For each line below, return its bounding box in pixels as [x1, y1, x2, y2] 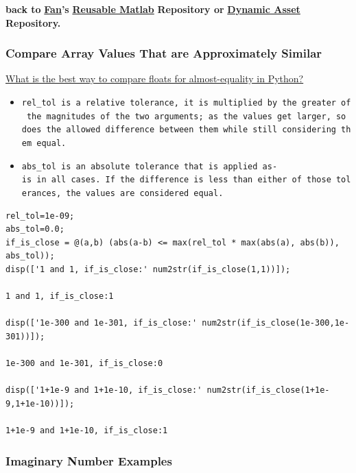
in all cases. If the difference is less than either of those [36, 175, 331, 185]
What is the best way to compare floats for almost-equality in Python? [5, 71, 304, 86]
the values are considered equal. [66, 188, 224, 198]
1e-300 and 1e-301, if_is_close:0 [5, 359, 163, 369]
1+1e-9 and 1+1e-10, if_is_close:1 [5, 426, 168, 436]
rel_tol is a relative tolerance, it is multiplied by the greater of [21, 98, 351, 108]
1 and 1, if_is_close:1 [5, 291, 114, 302]
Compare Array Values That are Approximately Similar [5, 45, 322, 62]
